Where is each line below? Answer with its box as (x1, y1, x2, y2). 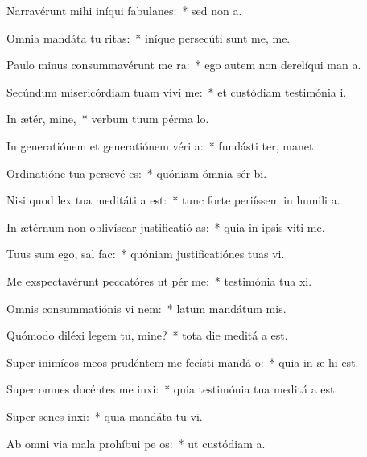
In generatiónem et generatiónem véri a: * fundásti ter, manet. (6, 137, 317, 154)
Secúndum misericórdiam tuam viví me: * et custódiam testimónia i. (6, 83, 347, 100)
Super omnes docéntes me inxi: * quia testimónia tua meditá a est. (6, 381, 338, 397)
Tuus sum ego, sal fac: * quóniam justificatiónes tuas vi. (6, 245, 285, 262)
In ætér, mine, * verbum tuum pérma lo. (6, 110, 209, 127)
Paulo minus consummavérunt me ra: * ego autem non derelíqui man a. (6, 56, 361, 73)
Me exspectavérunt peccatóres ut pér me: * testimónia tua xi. (6, 272, 312, 289)
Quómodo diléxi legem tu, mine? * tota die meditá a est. (6, 327, 288, 344)
